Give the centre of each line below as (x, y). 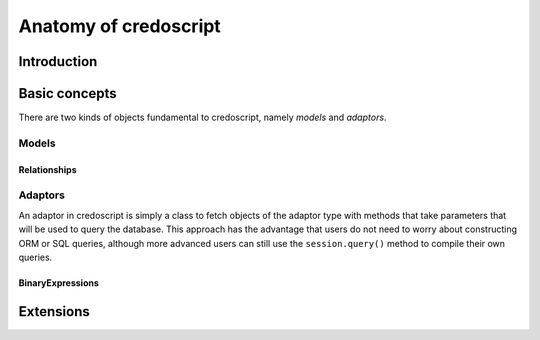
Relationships (47, 169)
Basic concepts (67, 93)
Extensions (54, 311)
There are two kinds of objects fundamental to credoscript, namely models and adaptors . (202, 117)
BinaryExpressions (59, 282)
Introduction (58, 61)
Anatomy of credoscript (120, 26)
